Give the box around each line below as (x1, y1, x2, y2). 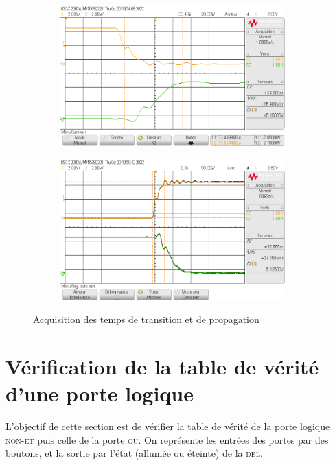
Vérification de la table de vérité (5, 352, 319, 380)
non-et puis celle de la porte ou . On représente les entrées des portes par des (5, 432, 329, 446)
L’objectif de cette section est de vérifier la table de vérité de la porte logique (5, 419, 330, 433)
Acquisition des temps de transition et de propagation (33, 312, 259, 326)
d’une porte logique (5, 379, 194, 407)
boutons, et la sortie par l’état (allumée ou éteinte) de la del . (5, 446, 263, 460)
